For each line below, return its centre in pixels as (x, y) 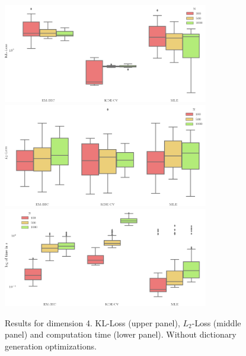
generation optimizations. (51, 346)
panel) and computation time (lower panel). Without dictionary (121, 334)
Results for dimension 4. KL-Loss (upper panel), (92, 322)
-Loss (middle (216, 322)
